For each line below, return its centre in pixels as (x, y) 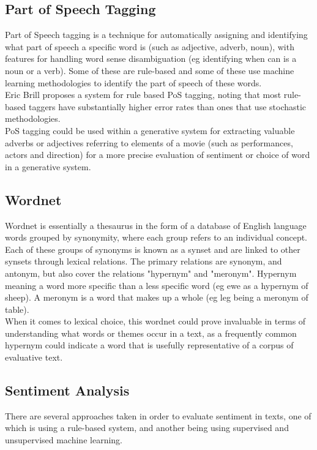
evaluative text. (34, 357)
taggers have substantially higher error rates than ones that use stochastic (167, 106)
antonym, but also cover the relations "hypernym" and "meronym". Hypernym (151, 273)
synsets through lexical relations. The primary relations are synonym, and (144, 261)
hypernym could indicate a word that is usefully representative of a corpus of (149, 345)
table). (17, 309)
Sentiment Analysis (67, 390)
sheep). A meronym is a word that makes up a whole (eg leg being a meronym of (157, 297)
